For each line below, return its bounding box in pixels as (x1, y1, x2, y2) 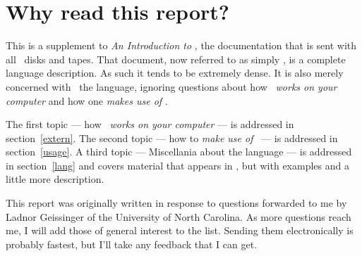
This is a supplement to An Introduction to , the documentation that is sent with (6, 38, 357, 53)
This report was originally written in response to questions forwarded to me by (6, 196, 347, 210)
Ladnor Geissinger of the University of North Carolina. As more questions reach (6, 209, 351, 224)
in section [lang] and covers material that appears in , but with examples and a (6, 158, 349, 172)
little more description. (6, 172, 104, 186)
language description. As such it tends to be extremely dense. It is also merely (6, 65, 344, 80)
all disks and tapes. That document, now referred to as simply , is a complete (6, 51, 346, 66)
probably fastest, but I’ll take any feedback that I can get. (6, 236, 258, 251)
